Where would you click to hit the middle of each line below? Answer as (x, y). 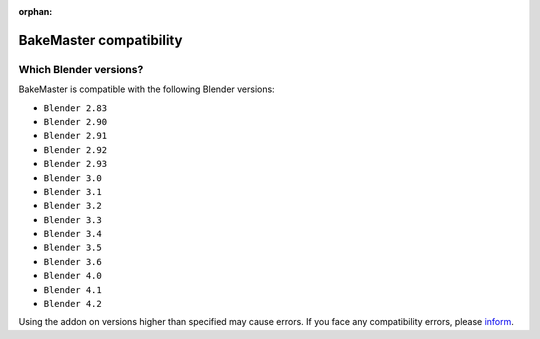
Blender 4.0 (72, 276)
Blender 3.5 (72, 248)
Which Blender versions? (81, 69)
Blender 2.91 (75, 136)
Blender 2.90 (75, 121)
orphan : (35, 11)
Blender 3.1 (72, 191)
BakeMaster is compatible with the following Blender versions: (146, 89)
